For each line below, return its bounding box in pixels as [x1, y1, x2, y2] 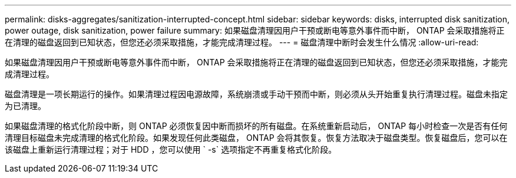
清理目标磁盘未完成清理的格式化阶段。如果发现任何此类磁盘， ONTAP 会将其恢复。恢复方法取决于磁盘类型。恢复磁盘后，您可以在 [5, 133, 508, 143]
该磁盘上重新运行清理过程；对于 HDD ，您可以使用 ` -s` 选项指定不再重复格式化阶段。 [5, 144, 337, 154]
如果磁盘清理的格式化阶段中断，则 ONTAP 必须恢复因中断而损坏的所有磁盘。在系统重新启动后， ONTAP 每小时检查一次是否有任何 [5, 121, 508, 131]
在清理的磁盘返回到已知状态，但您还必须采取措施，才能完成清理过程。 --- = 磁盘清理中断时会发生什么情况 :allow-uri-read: [5, 37, 479, 47]
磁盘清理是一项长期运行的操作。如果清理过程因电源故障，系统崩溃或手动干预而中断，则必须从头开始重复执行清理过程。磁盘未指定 [5, 89, 508, 99]
